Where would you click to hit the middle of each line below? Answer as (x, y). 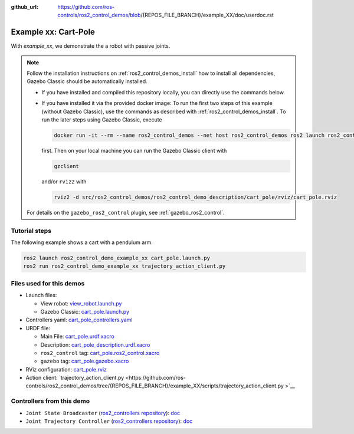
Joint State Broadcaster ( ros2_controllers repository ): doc (103, 413)
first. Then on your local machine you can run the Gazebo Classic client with (134, 151)
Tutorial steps (31, 231)
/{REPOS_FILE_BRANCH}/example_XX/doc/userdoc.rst (207, 15)
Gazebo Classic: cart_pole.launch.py (85, 311)
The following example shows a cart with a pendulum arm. (82, 242)
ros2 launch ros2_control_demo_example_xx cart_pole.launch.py (117, 258)
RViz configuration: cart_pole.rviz (66, 369)
